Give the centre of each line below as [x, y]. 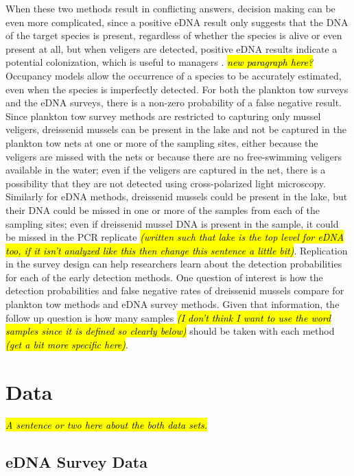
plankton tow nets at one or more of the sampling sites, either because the [162, 142]
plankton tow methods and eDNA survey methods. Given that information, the [173, 304]
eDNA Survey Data [76, 461]
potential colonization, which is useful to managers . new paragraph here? [160, 62]
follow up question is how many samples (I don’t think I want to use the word [168, 317]
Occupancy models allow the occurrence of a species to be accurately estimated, [174, 75]
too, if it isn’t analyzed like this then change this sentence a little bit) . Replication [177, 250]
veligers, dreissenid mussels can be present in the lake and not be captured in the [176, 129]
